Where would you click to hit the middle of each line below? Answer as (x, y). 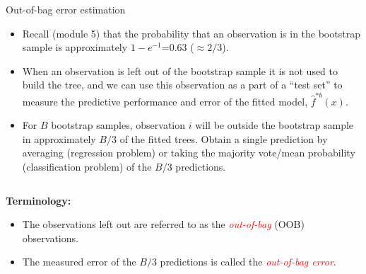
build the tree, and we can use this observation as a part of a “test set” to (182, 85)
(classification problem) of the (87, 167)
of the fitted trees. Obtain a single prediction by (224, 138)
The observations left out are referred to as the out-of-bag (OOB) (163, 224)
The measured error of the (79, 262)
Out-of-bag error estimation (66, 9)
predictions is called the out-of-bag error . (248, 262)
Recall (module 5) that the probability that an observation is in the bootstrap (191, 33)
